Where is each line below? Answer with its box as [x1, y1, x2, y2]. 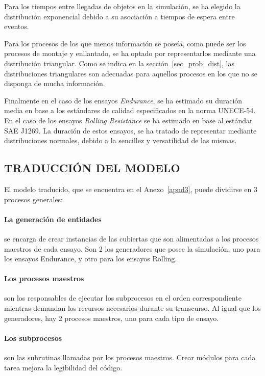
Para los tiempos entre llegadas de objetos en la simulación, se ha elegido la [4, 1, 240, 11]
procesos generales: [4, 194, 63, 204]
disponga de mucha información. [4, 78, 105, 89]
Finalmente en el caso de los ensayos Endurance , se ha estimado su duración [4, 95, 243, 105]
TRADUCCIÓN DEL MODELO [4, 160, 180, 176]
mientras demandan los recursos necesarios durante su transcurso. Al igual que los [4, 303, 261, 313]
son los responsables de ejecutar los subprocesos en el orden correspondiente [4, 292, 242, 303]
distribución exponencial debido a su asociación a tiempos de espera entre [4, 11, 235, 21]
